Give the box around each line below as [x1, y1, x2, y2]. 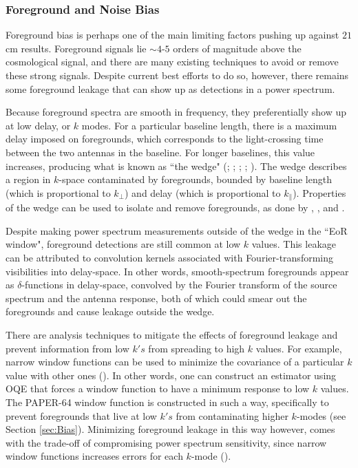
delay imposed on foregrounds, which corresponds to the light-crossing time [6, 131, 324, 146]
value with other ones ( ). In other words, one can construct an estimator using [6, 368, 337, 382]
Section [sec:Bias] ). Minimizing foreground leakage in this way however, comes [6, 422, 335, 436]
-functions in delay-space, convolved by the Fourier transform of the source [21, 277, 337, 292]
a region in [6, 172, 51, 187]
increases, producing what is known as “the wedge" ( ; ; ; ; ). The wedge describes [6, 158, 347, 173]
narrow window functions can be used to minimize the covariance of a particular [6, 354, 344, 369]
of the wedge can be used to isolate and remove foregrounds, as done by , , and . [6, 200, 345, 215]
